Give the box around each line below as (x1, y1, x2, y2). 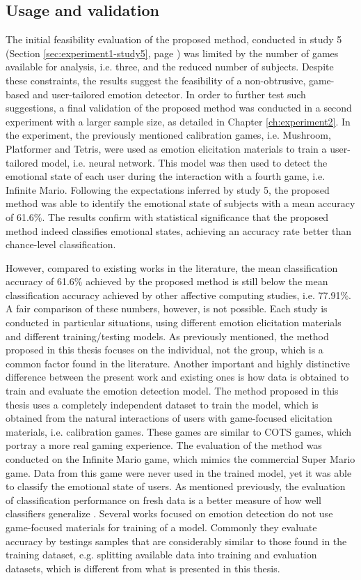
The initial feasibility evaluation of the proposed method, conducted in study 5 (6, 32, 342, 47)
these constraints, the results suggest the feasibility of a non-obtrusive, (6, 72, 306, 87)
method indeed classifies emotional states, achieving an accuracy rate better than (6, 223, 352, 238)
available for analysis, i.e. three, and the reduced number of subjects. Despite (6, 59, 334, 74)
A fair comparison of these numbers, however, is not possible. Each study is (6, 301, 328, 316)
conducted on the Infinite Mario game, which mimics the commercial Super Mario (6, 452, 355, 466)
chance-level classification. (6, 237, 116, 252)
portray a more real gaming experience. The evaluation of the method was (6, 438, 322, 452)
